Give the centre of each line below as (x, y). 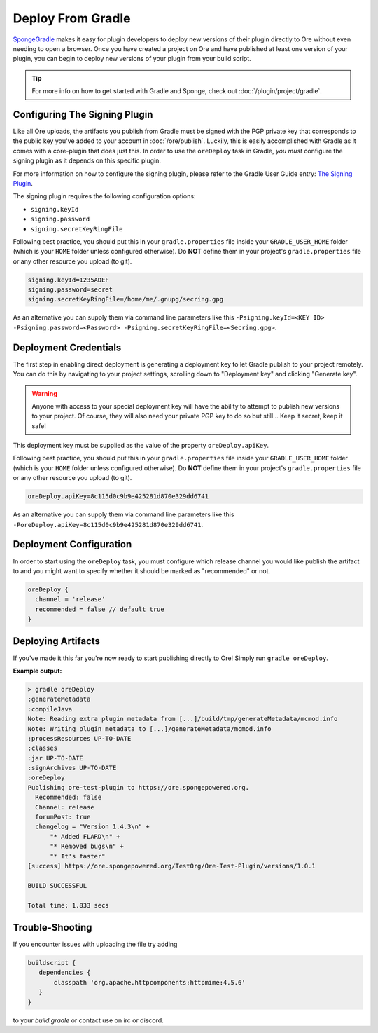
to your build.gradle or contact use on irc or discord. (88, 1020)
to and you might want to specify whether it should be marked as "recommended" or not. (142, 570)
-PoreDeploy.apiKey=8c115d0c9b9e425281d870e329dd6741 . (108, 524)
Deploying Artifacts (57, 641)
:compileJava (50, 709)
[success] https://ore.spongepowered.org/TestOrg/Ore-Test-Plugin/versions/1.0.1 (172, 866)
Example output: (37, 671)
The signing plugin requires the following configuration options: (104, 196)
